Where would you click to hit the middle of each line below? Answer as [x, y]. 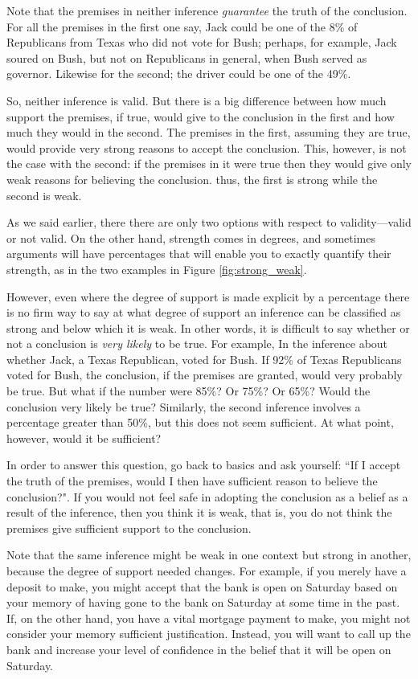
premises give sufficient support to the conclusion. [129, 528]
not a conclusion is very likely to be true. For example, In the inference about [197, 344]
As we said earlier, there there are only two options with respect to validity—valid [209, 222]
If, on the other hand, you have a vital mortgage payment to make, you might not [209, 618]
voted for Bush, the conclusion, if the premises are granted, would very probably [205, 375]
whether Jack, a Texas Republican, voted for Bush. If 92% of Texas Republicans [204, 359]
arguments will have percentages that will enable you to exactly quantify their [199, 254]
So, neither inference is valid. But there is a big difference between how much [197, 100]
